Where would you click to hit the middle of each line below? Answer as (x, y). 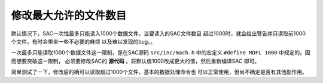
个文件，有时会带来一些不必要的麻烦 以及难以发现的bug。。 (83, 41)
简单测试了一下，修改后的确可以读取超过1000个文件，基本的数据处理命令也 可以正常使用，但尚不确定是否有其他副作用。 (159, 72)
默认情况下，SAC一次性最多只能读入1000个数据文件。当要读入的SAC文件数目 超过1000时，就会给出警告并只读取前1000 (159, 33)
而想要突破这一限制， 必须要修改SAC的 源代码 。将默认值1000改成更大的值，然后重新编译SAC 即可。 (135, 61)
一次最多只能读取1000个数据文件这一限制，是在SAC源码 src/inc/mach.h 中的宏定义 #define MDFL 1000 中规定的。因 (161, 53)
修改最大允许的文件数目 (69, 16)
